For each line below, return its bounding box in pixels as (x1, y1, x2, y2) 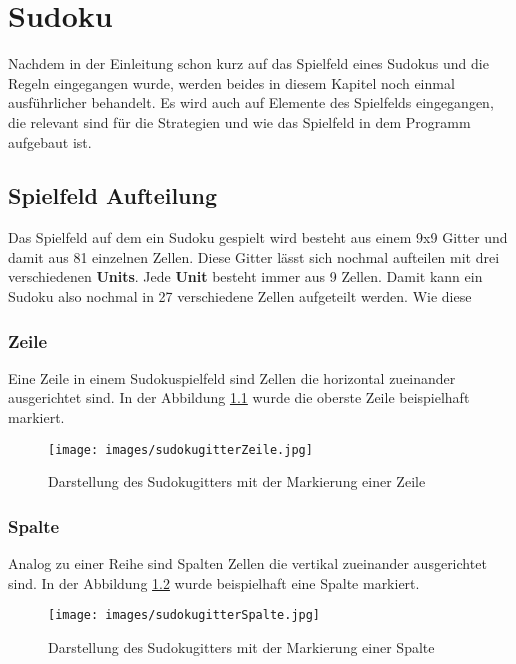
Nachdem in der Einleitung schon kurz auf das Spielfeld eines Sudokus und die (8, 53, 489, 74)
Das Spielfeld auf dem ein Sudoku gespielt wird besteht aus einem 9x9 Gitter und (8, 227, 508, 248)
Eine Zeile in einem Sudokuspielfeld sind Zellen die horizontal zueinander (8, 367, 456, 388)
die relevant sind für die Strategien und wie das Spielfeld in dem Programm (8, 111, 471, 132)
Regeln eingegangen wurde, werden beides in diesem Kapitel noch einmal (8, 72, 455, 93)
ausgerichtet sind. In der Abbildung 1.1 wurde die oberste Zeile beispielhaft (8, 387, 470, 408)
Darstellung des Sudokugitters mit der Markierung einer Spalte (48, 636, 435, 657)
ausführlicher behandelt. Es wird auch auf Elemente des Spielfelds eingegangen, (8, 92, 494, 113)
